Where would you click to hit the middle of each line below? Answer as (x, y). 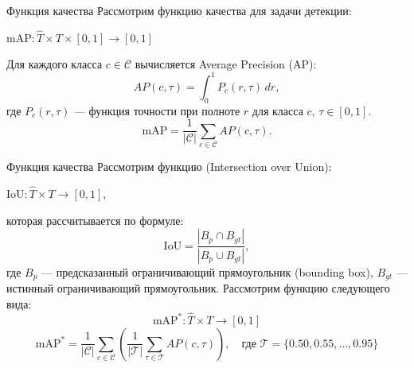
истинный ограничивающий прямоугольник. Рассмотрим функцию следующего (198, 288)
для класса (277, 110)
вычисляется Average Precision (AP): (226, 63)
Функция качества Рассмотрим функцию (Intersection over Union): (169, 167)
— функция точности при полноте (157, 110)
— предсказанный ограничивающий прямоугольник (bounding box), (207, 271)
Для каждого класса (55, 63)
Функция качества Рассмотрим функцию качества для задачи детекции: (179, 10)
